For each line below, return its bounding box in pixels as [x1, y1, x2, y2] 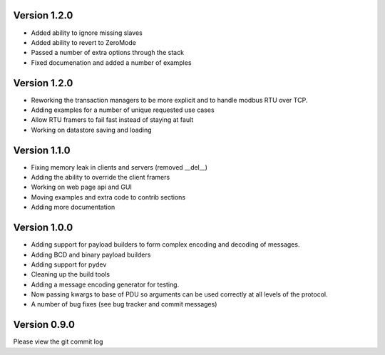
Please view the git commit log [13, 337, 103, 346]
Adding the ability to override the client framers [31, 173, 170, 182]
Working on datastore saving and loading [31, 125, 153, 134]
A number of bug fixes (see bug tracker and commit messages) [31, 300, 217, 309]
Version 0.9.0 [13, 319, 75, 331]
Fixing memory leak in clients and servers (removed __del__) [31, 163, 208, 171]
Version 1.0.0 [13, 222, 73, 234]
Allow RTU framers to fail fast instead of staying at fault [31, 115, 194, 124]
